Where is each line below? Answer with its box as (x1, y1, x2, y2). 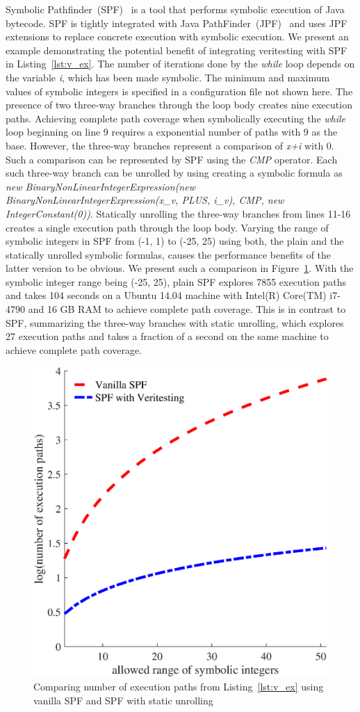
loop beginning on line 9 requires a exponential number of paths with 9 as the (6, 124, 338, 139)
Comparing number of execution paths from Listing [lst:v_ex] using (33, 679, 324, 694)
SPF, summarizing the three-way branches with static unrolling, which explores (6, 315, 344, 330)
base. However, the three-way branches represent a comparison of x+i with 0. (6, 138, 334, 152)
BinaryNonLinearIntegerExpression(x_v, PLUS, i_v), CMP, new (6, 193, 284, 207)
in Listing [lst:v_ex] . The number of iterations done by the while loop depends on (6, 56, 355, 71)
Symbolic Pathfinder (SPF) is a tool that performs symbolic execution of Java (6, 2, 345, 16)
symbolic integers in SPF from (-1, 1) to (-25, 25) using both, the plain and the (6, 234, 344, 248)
